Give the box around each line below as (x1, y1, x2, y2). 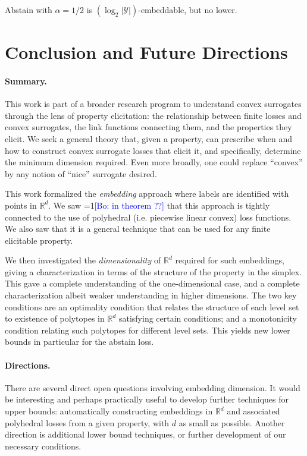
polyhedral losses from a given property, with (5, 416, 170, 429)
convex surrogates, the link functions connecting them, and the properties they (5, 121, 292, 133)
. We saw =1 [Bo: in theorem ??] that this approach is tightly (48, 199, 270, 211)
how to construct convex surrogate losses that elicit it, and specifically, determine (5, 144, 301, 156)
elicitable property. (5, 234, 73, 246)
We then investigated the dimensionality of (5, 254, 161, 266)
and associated (227, 405, 280, 417)
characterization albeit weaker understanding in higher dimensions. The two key (5, 289, 297, 301)
